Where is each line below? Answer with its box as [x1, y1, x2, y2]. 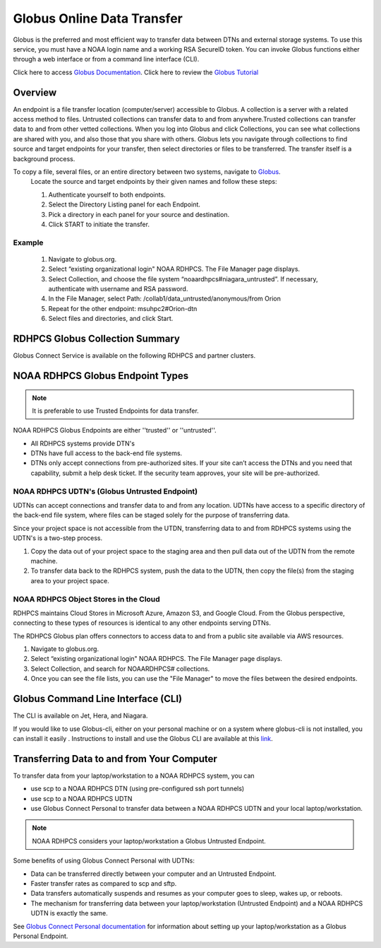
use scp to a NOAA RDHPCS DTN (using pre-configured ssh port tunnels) [30, 785, 245, 793]
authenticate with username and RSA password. [48, 285, 188, 293]
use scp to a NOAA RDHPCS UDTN [30, 794, 133, 802]
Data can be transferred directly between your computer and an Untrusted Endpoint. [30, 870, 277, 878]
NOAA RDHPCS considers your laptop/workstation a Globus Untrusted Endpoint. [32, 836, 266, 845]
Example [13, 238, 44, 247]
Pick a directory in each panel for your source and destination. [48, 210, 229, 218]
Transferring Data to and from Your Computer [13, 753, 218, 765]
